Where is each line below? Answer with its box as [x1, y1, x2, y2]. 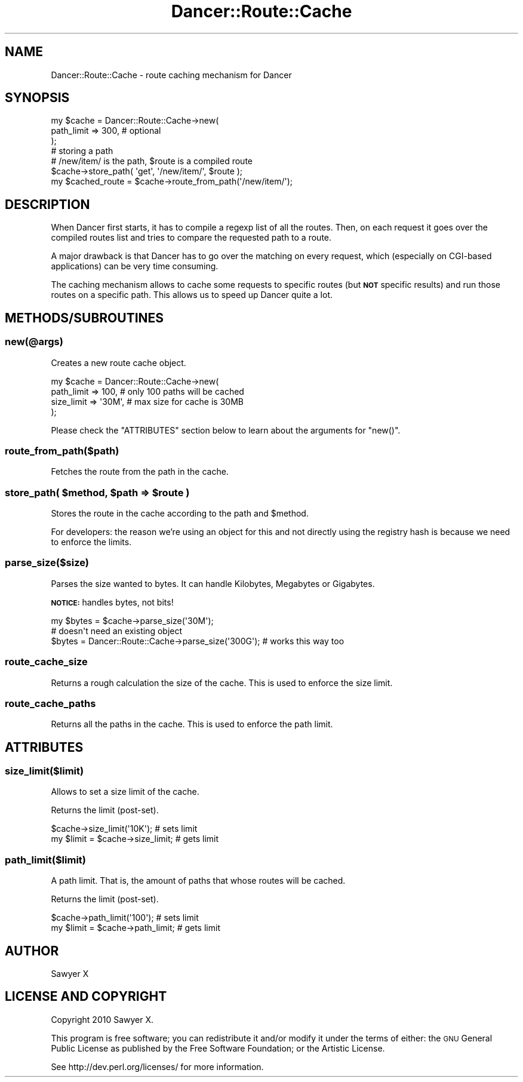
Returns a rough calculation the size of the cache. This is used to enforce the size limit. [51, 677, 393, 688]
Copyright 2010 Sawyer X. [51, 1014, 154, 1025]
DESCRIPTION [5, 196, 90, 212]
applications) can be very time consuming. [51, 261, 219, 272]
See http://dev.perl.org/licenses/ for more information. [51, 1061, 264, 1072]
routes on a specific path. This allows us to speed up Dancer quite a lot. [51, 290, 333, 300]
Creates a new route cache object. [51, 357, 186, 368]
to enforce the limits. [51, 537, 132, 547]
